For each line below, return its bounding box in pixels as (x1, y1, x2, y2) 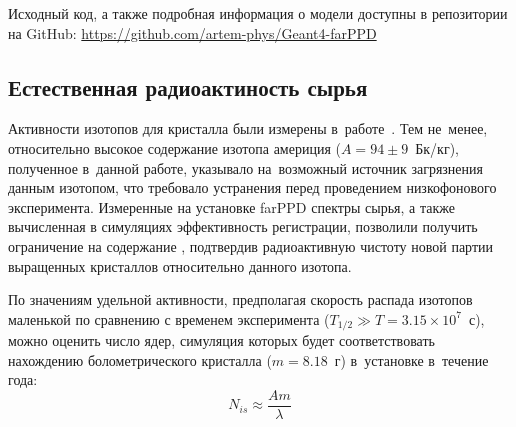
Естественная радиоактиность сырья (8, 71, 368, 102)
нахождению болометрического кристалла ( (8, 349, 272, 370)
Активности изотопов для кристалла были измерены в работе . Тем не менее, (8, 118, 488, 139)
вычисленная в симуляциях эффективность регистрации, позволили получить (8, 216, 478, 237)
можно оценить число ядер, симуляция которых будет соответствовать (8, 330, 435, 351)
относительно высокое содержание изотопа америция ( (8, 137, 341, 158)
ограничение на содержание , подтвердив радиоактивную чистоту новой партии (8, 235, 494, 256)
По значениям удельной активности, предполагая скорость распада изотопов (8, 289, 473, 310)
